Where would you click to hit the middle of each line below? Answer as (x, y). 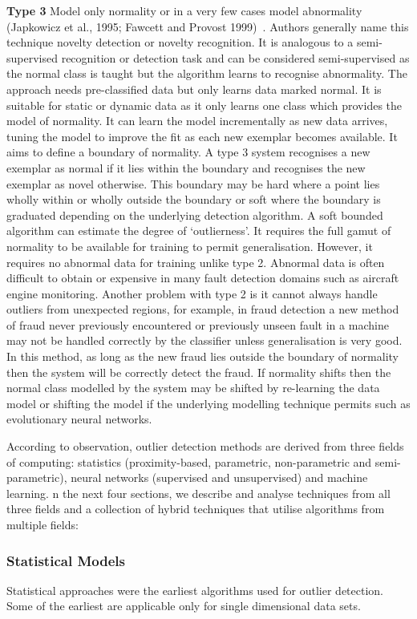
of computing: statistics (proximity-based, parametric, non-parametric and (189, 461)
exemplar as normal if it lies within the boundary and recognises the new (186, 167)
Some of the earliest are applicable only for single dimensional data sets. (184, 606)
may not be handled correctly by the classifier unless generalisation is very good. (204, 340)
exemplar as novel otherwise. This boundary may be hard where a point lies (193, 183)
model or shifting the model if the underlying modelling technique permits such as (208, 403)
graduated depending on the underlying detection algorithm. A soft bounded (195, 214)
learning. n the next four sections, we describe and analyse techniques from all (198, 493)
